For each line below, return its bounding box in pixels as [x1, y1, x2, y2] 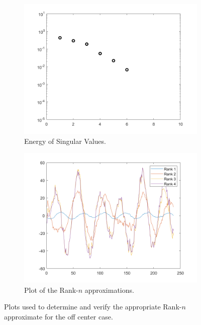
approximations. [84, 284, 134, 295]
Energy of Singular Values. [24, 135, 106, 146]
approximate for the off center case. [4, 311, 113, 321]
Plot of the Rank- [24, 284, 78, 295]
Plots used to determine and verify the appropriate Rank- [4, 301, 182, 312]
